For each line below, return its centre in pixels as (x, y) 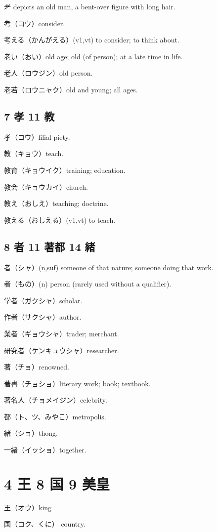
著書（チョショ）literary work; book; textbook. (77, 383)
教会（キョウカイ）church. (46, 186)
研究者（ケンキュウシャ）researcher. (62, 350)
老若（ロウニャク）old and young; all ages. (71, 89)
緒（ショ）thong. (31, 433)
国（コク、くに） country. (45, 524)
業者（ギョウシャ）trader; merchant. (62, 333)
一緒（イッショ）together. (45, 450)
